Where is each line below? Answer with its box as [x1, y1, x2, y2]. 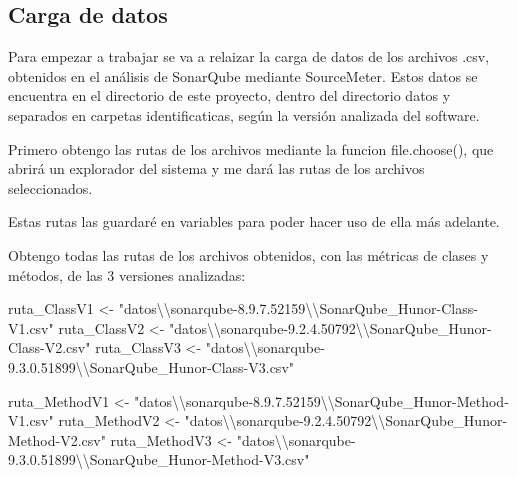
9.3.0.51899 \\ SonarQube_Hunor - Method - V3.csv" [8, 449, 310, 470]
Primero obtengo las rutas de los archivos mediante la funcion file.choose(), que [8, 138, 494, 159]
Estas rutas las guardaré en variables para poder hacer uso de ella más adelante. [8, 211, 500, 232]
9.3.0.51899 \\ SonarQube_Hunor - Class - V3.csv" [8, 356, 295, 377]
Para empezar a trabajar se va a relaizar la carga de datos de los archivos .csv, [8, 46, 490, 67]
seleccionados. [8, 177, 93, 198]
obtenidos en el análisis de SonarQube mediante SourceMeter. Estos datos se [8, 65, 478, 86]
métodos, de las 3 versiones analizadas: [8, 264, 246, 285]
